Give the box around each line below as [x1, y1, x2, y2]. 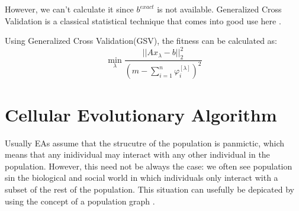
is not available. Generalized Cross [157, 3, 282, 15]
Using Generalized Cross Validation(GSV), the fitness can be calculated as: [5, 34, 278, 47]
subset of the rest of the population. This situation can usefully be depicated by [5, 183, 294, 195]
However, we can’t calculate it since [5, 3, 134, 15]
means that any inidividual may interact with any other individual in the [5, 148, 270, 161]
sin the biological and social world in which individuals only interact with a [5, 171, 278, 184]
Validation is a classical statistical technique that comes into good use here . [5, 14, 281, 27]
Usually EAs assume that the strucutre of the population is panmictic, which [5, 136, 285, 149]
